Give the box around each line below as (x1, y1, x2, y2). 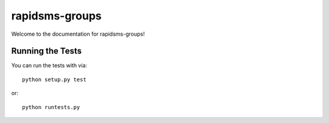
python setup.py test (22, 76, 87, 83)
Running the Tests (11, 46, 82, 56)
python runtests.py (22, 104, 80, 110)
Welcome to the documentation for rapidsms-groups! (11, 30, 145, 38)
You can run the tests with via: (11, 62, 88, 69)
